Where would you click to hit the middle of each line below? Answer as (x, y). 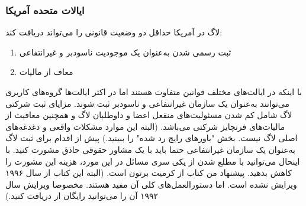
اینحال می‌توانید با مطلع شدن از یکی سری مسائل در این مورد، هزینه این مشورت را (153, 161)
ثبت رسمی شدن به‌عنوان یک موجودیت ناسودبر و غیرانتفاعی (125, 52)
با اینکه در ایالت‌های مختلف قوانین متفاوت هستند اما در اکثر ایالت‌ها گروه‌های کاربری (154, 91)
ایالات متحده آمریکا (45, 10)
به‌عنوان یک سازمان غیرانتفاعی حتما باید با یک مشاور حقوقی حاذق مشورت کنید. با (150, 149)
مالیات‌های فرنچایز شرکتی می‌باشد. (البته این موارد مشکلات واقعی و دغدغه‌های (145, 126)
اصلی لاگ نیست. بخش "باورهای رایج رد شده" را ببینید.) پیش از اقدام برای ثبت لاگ (152, 138)
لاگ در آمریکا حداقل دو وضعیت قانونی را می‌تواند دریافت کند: (114, 32)
